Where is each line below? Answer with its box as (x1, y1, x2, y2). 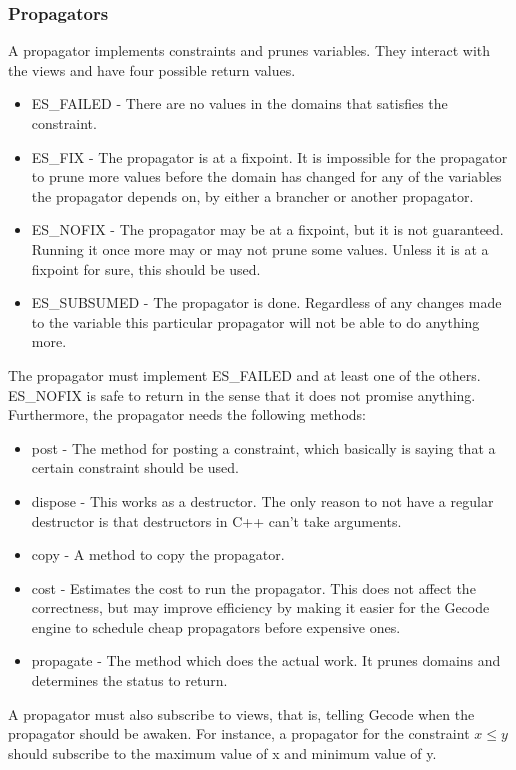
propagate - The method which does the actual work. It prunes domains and (31, 650, 501, 671)
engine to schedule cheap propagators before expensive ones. (31, 616, 401, 637)
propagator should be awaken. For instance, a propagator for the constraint (8, 723, 470, 744)
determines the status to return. (31, 670, 228, 691)
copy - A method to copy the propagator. (31, 544, 285, 565)
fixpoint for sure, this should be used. (31, 258, 261, 279)
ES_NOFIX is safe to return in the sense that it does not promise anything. (8, 384, 476, 405)
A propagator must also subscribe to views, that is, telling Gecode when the (8, 703, 475, 724)
